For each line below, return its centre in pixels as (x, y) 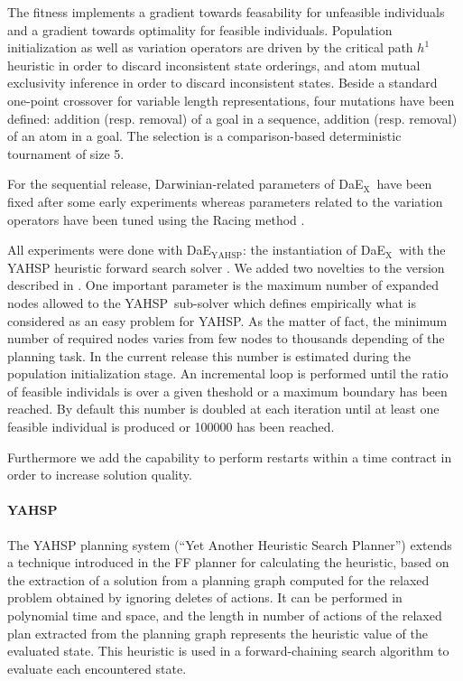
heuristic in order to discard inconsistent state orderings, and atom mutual (214, 65)
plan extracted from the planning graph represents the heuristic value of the (218, 633)
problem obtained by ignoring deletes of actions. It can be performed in (205, 597)
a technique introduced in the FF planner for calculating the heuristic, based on (228, 562)
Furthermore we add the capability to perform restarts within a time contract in (230, 457)
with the (422, 250)
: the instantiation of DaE (315, 250)
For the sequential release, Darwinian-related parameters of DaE (185, 184)
